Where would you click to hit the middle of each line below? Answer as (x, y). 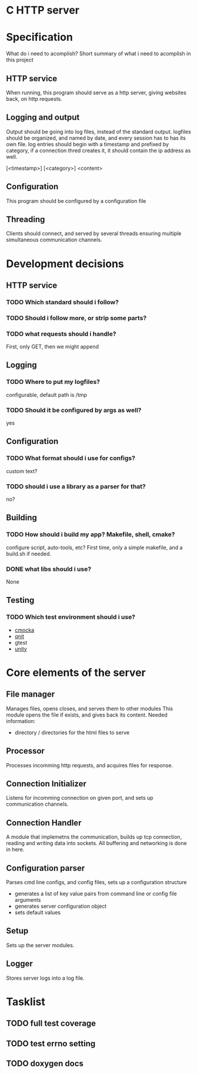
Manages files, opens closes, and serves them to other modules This (90, 708)
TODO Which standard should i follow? (63, 302)
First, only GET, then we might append (52, 347)
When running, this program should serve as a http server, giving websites (96, 93)
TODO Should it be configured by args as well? (74, 410)
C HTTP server (43, 10)
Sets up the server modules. (40, 945)
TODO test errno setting (51, 1044)
